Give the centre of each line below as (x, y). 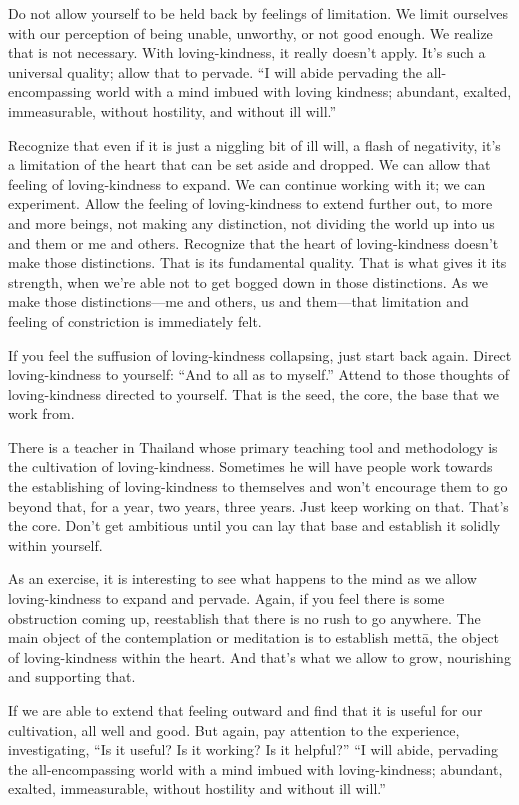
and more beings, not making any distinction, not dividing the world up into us (251, 222)
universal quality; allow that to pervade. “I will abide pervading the (215, 71)
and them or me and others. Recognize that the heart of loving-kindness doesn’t (253, 242)
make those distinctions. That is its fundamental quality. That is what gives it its (257, 262)
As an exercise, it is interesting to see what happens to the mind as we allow (242, 578)
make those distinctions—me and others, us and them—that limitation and (238, 301)
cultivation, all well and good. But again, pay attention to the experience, (234, 729)
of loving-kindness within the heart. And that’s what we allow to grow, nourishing (259, 656)
